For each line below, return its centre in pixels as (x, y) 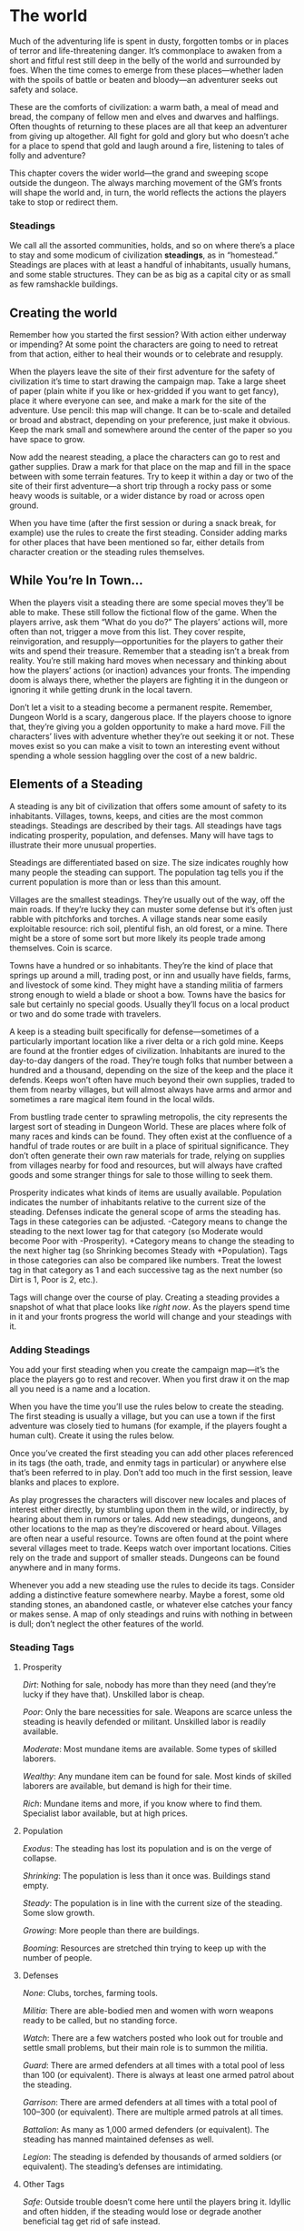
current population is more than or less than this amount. (115, 882)
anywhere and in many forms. (65, 1567)
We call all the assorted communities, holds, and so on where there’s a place (152, 246)
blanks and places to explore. (64, 1482)
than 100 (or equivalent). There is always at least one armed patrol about (158, 2075)
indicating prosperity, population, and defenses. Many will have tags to (142, 835)
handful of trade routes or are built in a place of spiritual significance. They (149, 1146)
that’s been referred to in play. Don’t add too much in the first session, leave (151, 1472)
